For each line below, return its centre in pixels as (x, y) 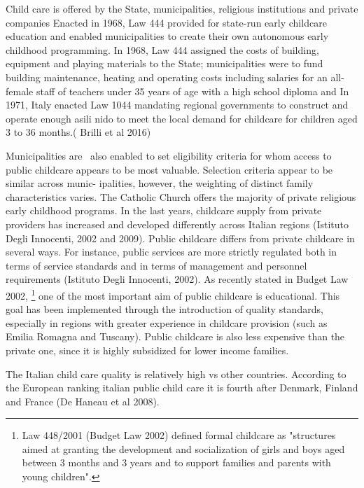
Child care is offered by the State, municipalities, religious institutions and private (182, 8)
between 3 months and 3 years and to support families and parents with (176, 462)
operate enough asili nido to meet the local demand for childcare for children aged (182, 118)
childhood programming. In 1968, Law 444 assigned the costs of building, (162, 49)
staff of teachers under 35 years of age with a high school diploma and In (192, 91)
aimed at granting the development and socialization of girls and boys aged (183, 448)
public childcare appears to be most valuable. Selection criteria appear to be (169, 169)
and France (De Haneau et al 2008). (83, 401)
